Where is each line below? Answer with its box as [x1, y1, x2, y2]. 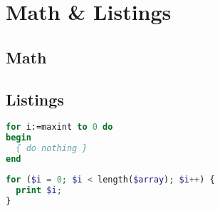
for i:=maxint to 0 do [6, 122, 113, 133]
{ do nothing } [16, 143, 88, 154]
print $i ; [16, 185, 62, 195]
